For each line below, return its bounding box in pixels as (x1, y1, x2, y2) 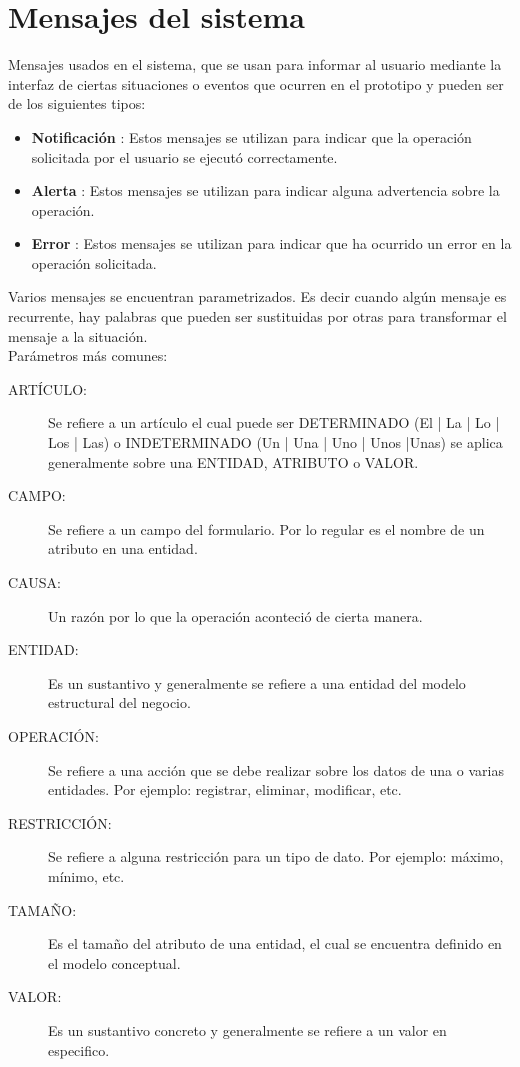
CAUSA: (8, 572, 61, 592)
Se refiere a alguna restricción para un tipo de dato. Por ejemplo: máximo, (48, 846, 504, 867)
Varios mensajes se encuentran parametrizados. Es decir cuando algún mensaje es (8, 286, 507, 307)
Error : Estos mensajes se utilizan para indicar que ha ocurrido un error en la (31, 233, 512, 254)
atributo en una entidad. (48, 538, 198, 559)
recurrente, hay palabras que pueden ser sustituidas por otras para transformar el (8, 306, 507, 327)
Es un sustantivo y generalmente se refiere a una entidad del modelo (48, 672, 466, 693)
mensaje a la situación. (8, 325, 148, 346)
